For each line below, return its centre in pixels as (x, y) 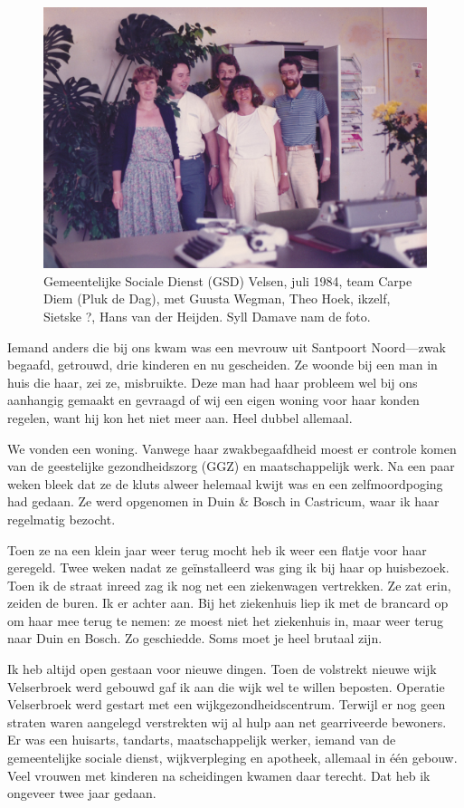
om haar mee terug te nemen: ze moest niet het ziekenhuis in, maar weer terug (226, 620)
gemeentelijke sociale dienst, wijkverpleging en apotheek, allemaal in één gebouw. (232, 758)
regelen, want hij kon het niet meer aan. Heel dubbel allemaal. (180, 417)
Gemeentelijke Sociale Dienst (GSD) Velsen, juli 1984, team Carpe (228, 280)
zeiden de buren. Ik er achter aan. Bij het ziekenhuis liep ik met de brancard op (228, 603)
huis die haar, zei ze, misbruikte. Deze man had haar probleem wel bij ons (213, 382)
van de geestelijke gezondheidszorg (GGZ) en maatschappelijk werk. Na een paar (231, 466)
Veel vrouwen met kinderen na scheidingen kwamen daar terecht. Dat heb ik (219, 775)
